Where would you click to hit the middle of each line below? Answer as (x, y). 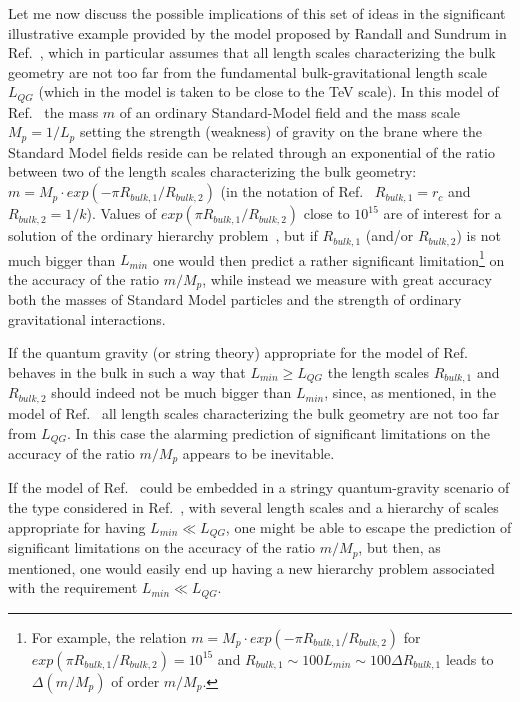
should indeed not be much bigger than (171, 392)
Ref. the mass (53, 111)
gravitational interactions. (87, 318)
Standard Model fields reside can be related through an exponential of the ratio (251, 151)
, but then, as (399, 547)
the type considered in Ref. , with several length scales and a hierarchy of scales (253, 507)
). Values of (121, 213)
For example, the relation (109, 636)
